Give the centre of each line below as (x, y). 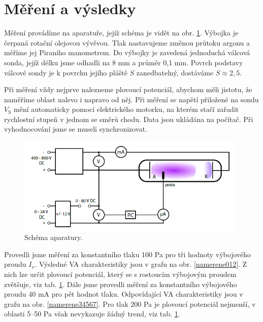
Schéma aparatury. (54, 237)
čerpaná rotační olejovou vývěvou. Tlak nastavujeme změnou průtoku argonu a (127, 42)
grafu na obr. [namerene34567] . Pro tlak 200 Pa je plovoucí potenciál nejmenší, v (130, 304)
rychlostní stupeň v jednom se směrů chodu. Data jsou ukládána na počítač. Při (129, 119)
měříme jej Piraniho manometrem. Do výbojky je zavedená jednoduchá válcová (127, 52)
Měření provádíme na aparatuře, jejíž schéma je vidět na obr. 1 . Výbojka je (121, 33)
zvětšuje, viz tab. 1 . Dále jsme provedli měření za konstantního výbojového (121, 284)
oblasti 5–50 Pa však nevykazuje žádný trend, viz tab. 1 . (92, 314)
